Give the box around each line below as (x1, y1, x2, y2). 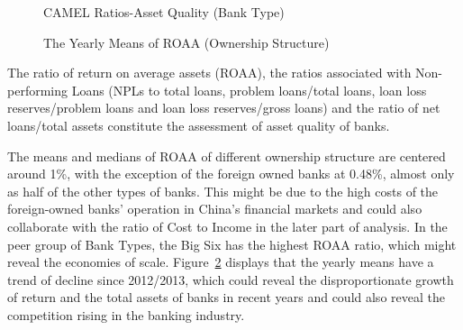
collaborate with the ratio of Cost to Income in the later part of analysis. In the (7, 216, 448, 235)
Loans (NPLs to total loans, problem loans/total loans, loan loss (71, 80, 427, 99)
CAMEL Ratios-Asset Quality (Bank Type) (43, 3, 285, 21)
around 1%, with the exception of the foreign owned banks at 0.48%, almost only (7, 164, 455, 183)
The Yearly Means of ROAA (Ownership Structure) (43, 32, 330, 51)
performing (7, 80, 68, 99)
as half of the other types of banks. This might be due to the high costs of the (7, 181, 439, 200)
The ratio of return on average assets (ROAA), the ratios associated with (7, 63, 412, 82)
